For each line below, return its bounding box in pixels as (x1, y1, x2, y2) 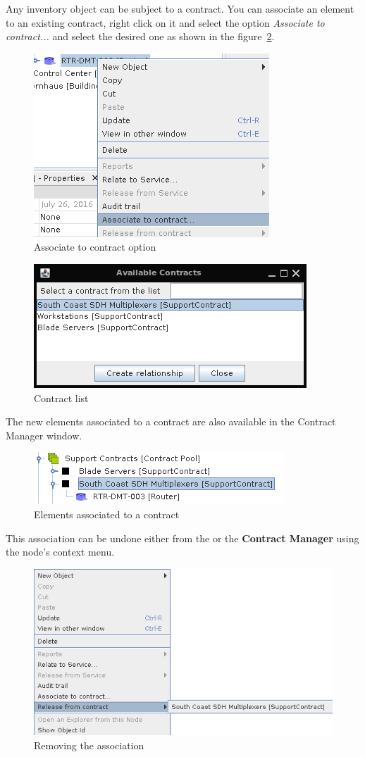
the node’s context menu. (6, 544, 115, 559)
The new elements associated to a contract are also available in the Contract (6, 414, 336, 429)
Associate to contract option (34, 239, 156, 254)
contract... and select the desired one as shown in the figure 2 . (6, 29, 275, 44)
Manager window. (6, 427, 82, 442)
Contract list (34, 390, 89, 405)
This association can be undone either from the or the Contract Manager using (6, 530, 359, 545)
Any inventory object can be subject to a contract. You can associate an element (6, 1, 354, 15)
